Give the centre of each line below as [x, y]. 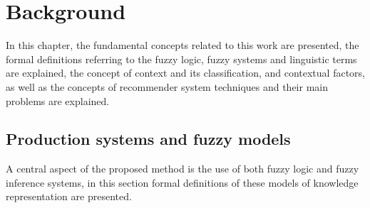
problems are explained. [58, 100]
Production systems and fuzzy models [148, 139]
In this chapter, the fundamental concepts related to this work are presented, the [183, 45]
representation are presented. [69, 196]
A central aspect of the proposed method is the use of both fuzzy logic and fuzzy [183, 169]
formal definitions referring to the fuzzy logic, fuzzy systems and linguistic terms [181, 59]
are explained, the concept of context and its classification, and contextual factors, [185, 73]
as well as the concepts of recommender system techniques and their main [167, 86]
